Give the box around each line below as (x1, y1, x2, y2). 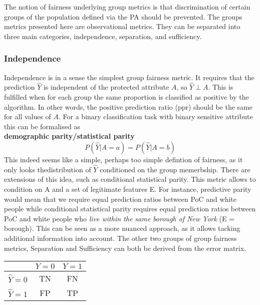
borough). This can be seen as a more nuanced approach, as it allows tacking (4, 223, 240, 233)
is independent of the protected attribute (43, 82, 169, 92)
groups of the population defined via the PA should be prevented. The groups (4, 11, 242, 22)
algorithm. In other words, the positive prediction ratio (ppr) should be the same (4, 101, 253, 112)
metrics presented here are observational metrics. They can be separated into (4, 21, 240, 32)
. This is (208, 82, 233, 92)
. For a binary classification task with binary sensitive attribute (59, 111, 253, 122)
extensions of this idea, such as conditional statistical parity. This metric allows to (4, 174, 256, 184)
